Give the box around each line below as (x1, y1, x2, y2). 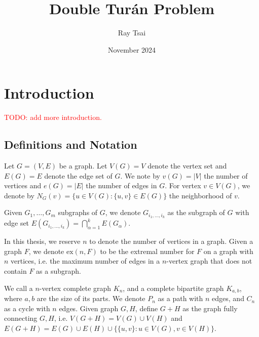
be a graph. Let (59, 160, 107, 171)
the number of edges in (86, 180, 157, 191)
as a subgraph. (36, 266, 81, 276)
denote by (4, 190, 34, 200)
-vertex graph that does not (166, 256, 252, 266)
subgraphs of (58, 207, 98, 218)
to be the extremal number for (100, 245, 195, 256)
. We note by (120, 170, 160, 181)
